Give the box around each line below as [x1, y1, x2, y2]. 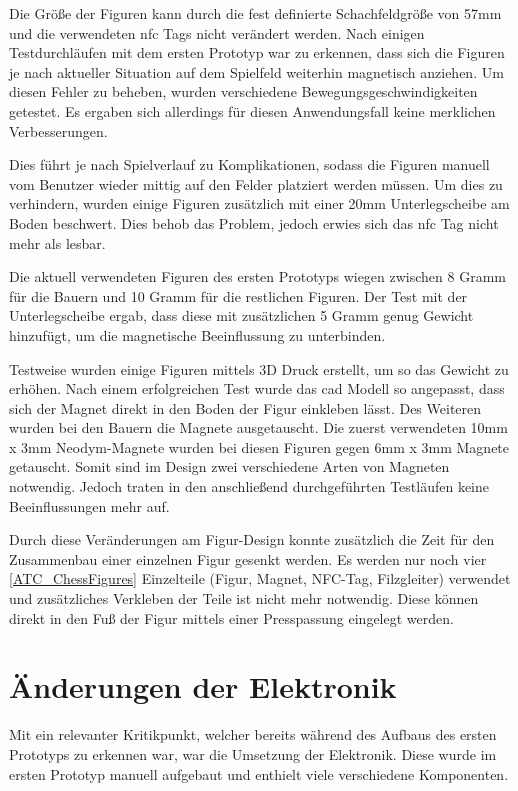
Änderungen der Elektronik [9, 666, 397, 707]
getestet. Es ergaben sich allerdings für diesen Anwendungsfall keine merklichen [9, 100, 496, 121]
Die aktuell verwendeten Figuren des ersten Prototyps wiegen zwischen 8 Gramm [9, 266, 506, 287]
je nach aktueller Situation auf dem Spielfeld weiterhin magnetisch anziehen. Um [9, 61, 504, 82]
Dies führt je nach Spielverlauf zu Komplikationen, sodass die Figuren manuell [9, 154, 490, 175]
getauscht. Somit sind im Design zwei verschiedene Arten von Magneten [9, 456, 450, 477]
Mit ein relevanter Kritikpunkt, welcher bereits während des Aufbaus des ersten [9, 724, 497, 745]
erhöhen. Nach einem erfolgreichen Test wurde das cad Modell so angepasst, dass [9, 378, 505, 399]
